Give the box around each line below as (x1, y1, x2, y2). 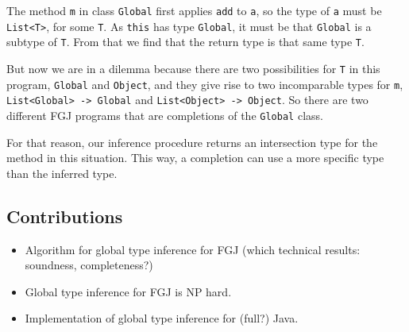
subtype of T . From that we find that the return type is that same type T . (6, 33, 365, 50)
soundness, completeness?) (25, 257, 153, 273)
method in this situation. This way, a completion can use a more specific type (6, 149, 384, 166)
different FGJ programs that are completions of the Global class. (6, 106, 323, 123)
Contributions (6, 203, 123, 228)
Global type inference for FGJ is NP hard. (25, 283, 232, 299)
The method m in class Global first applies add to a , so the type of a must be (6, 2, 382, 18)
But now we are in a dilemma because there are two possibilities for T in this (6, 60, 380, 76)
